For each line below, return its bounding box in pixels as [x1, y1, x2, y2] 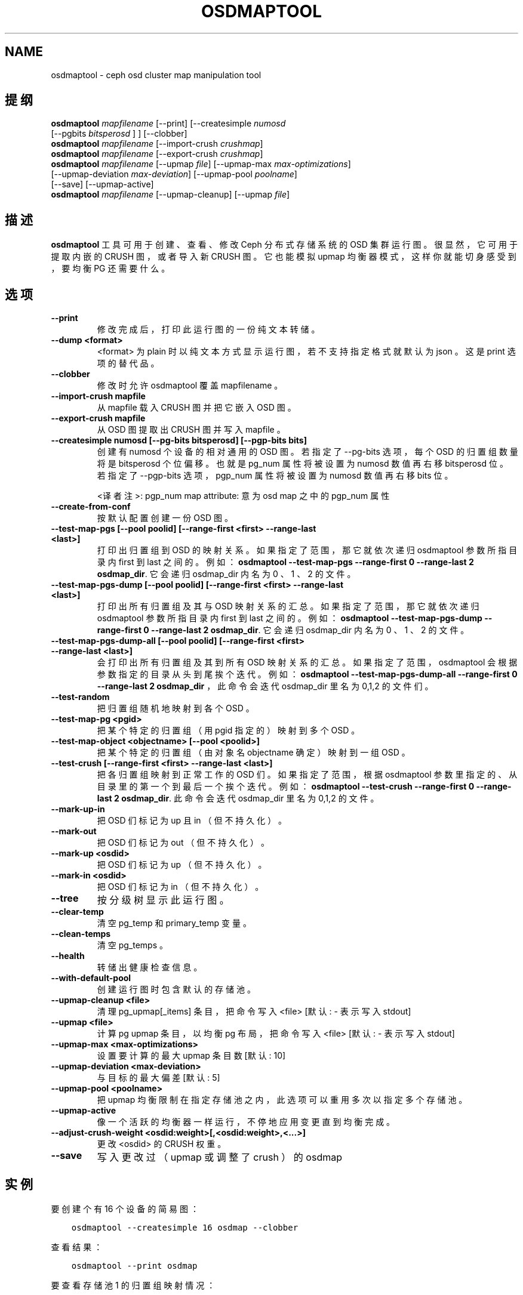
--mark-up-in [51, 804, 105, 815]
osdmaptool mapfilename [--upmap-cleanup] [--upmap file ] [51, 189, 290, 200]
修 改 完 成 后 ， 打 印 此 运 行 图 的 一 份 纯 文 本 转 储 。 [97, 324, 320, 335]
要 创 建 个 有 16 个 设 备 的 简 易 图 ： [51, 1203, 199, 1214]
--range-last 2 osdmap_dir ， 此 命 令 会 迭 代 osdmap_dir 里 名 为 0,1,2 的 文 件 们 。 [97, 681, 433, 692]
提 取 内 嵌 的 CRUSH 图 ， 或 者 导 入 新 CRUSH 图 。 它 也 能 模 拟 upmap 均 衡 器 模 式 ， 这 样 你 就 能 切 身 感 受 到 [51, 251, 516, 262]
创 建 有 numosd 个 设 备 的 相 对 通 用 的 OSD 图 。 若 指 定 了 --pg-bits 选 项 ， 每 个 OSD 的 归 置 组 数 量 [97, 446, 518, 457]
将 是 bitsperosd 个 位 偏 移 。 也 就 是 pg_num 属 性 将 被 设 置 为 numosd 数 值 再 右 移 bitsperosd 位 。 [97, 458, 508, 469]
